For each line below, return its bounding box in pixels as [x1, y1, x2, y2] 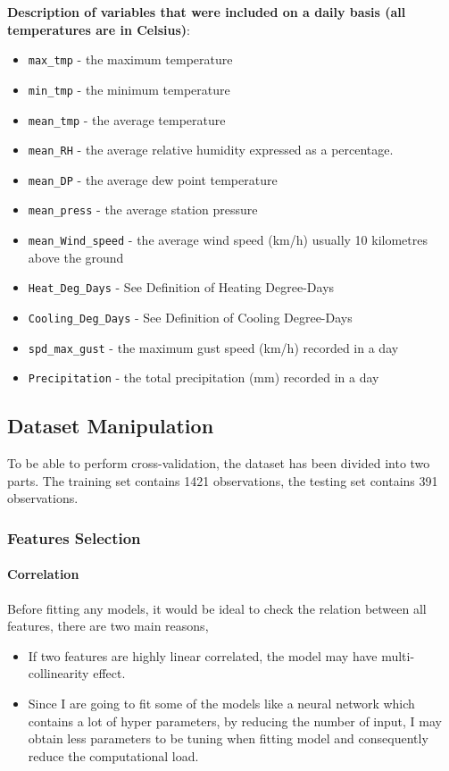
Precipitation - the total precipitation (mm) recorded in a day [28, 368, 379, 387]
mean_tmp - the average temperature [28, 110, 226, 129]
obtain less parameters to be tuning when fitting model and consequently [28, 729, 428, 748]
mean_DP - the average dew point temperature [28, 170, 278, 189]
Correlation [7, 565, 79, 583]
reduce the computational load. [28, 746, 199, 765]
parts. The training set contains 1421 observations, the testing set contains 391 [7, 471, 438, 490]
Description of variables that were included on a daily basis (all [7, 3, 406, 21]
